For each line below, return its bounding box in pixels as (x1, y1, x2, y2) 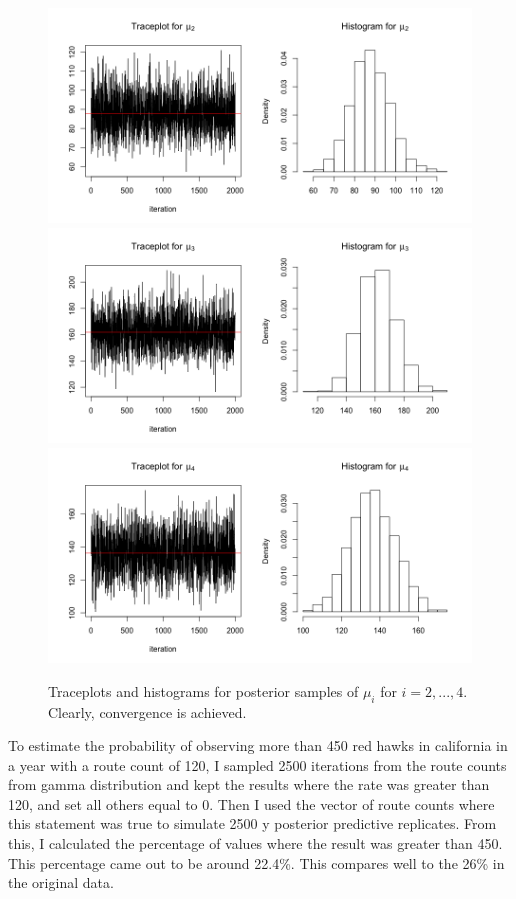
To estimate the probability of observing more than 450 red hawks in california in (8, 735, 508, 756)
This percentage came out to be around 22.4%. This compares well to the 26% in (8, 852, 505, 873)
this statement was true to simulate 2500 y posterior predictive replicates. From (8, 813, 497, 834)
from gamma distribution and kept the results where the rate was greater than (8, 774, 490, 795)
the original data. (8, 872, 114, 893)
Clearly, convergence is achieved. (48, 701, 247, 722)
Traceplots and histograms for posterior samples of (48, 680, 359, 701)
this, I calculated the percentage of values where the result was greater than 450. (8, 833, 503, 854)
